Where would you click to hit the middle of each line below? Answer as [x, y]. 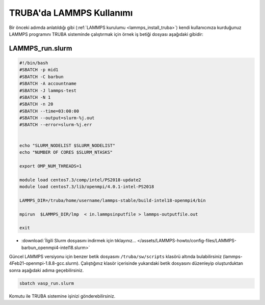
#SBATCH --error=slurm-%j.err [56, 125]
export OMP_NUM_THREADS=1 [51, 166]
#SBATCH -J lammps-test [48, 90]
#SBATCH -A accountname [48, 84]
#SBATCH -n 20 [36, 104]
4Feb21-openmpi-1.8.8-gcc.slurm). [44, 263]
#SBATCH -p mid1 [39, 70]
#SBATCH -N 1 [35, 97]
